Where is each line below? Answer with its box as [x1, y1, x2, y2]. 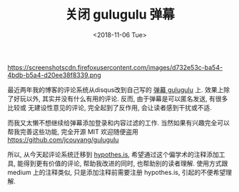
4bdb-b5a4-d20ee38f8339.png [7, 71, 101, 79]
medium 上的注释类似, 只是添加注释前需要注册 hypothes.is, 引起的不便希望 [7, 168, 226, 176]
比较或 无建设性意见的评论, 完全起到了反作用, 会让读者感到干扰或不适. [7, 103, 212, 111]
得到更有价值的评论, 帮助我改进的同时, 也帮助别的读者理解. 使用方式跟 [23, 158, 228, 168]
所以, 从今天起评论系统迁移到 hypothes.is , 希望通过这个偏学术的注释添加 [7, 150, 220, 158]
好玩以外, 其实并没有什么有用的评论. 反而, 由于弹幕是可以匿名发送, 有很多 [13, 94, 228, 103]
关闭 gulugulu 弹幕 [65, 6, 175, 23]
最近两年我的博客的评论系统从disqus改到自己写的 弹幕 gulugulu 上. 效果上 [7, 85, 224, 94]
